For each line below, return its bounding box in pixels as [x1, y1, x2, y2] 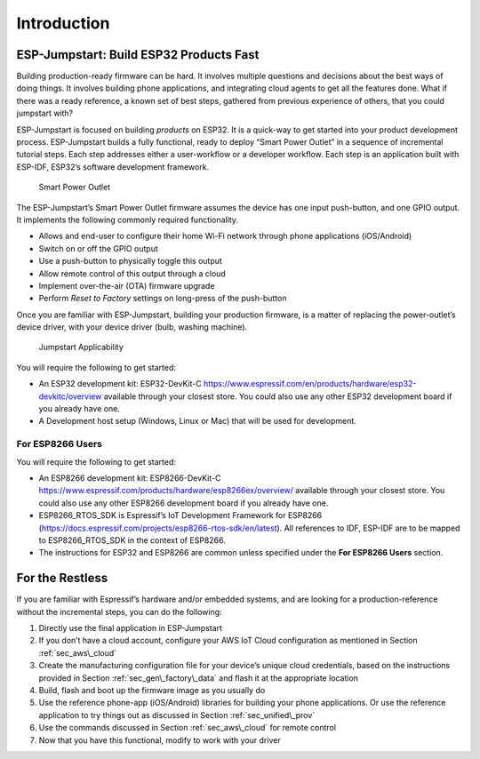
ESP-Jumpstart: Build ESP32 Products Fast [16, 47, 260, 62]
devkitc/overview [38, 391, 102, 402]
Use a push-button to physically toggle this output [38, 256, 222, 267]
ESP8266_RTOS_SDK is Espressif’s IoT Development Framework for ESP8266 [38, 510, 323, 521]
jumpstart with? [16, 108, 74, 119]
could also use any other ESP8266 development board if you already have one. [38, 498, 329, 508]
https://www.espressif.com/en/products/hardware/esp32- [203, 379, 417, 389]
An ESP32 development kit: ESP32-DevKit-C [38, 379, 202, 389]
